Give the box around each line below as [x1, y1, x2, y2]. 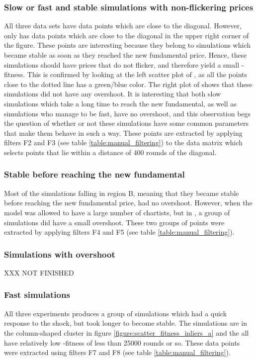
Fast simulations [4, 288, 70, 301]
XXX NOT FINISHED [4, 267, 74, 277]
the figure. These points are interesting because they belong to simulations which [4, 40, 251, 50]
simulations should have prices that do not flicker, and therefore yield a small [4, 59, 240, 70]
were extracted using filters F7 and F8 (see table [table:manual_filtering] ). [4, 347, 231, 358]
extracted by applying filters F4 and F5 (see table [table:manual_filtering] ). [4, 227, 235, 237]
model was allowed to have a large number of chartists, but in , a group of [4, 207, 230, 217]
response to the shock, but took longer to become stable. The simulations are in [4, 318, 247, 328]
